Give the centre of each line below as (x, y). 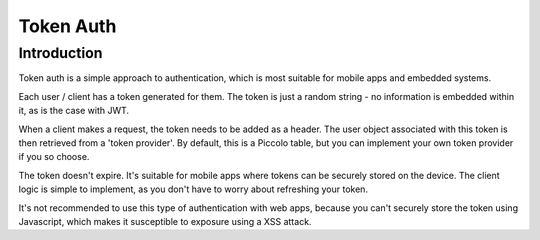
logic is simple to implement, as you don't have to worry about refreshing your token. (193, 189)
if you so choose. (54, 157)
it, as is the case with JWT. (74, 111)
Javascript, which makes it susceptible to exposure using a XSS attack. (165, 221)
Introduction (60, 53)
